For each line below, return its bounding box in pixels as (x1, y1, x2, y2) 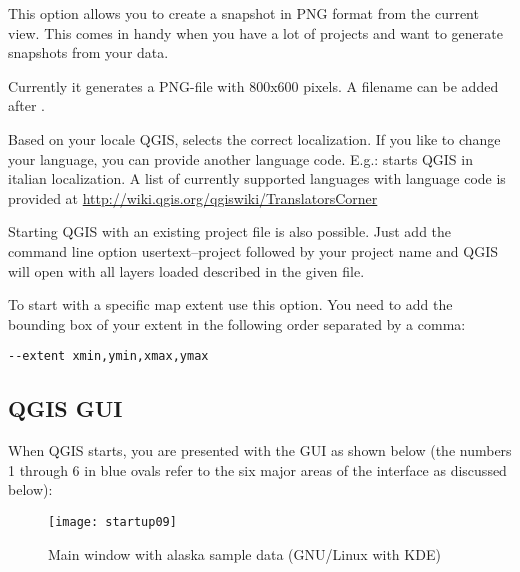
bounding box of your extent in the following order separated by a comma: (8, 313, 466, 334)
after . (8, 95, 45, 116)
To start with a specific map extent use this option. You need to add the (8, 294, 453, 315)
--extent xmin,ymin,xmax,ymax (8, 349, 209, 364)
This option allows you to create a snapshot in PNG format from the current (8, 3, 479, 23)
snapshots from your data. (8, 42, 169, 63)
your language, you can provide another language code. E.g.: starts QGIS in (8, 148, 473, 169)
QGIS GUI (8, 393, 123, 424)
